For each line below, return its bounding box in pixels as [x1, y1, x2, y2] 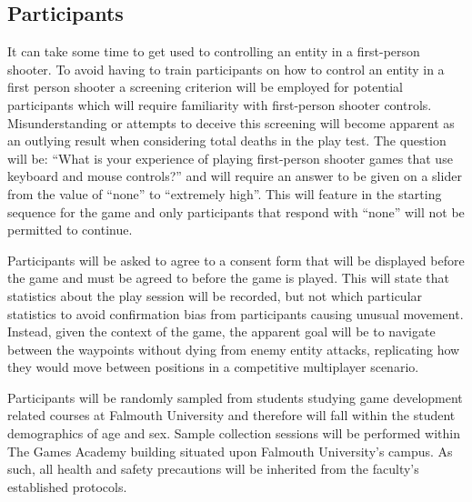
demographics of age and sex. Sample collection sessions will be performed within [7, 424, 460, 443]
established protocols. [7, 477, 127, 496]
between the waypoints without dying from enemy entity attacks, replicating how [7, 339, 460, 358]
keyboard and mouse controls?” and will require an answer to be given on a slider [7, 166, 462, 186]
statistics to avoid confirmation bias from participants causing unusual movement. [7, 304, 464, 323]
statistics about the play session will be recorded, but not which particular [7, 286, 423, 305]
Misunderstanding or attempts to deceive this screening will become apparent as [7, 113, 455, 132]
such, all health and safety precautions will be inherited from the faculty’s [7, 459, 419, 478]
